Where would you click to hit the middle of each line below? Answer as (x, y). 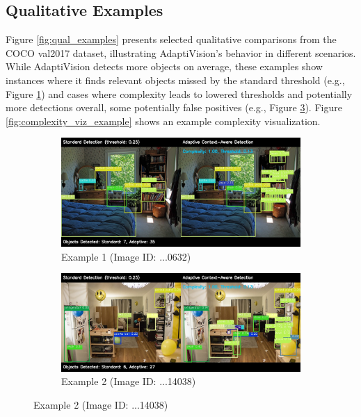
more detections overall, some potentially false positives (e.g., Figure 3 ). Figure (174, 107)
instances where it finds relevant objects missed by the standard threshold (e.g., (175, 80)
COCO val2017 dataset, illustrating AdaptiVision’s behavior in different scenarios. (181, 52)
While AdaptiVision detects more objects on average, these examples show (164, 66)
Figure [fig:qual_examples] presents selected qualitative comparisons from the (171, 39)
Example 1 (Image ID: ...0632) (126, 256)
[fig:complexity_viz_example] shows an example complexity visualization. (163, 121)
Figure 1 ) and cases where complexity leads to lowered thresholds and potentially (179, 93)
